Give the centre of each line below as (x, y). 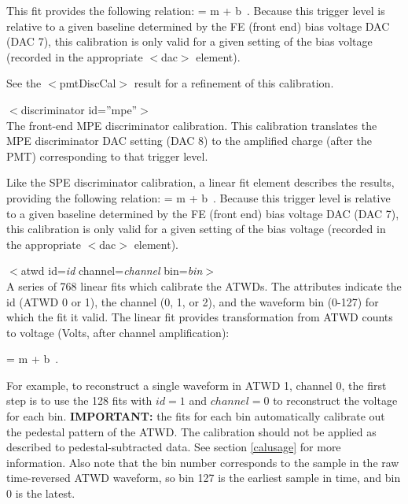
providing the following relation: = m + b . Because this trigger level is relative (198, 197)
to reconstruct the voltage (335, 400)
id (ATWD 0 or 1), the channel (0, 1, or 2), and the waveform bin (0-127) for (193, 301)
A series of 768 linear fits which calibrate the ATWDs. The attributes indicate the (204, 285)
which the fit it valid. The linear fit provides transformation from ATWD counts (200, 317)
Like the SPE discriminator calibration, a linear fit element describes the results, (200, 182)
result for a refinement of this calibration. (234, 83)
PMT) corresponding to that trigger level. (107, 156)
